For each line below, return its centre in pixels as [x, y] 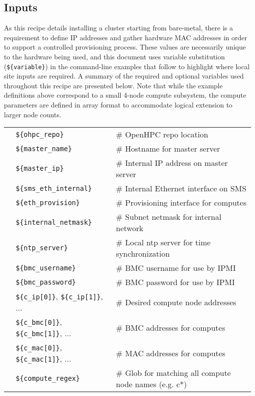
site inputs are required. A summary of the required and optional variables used [124, 76]
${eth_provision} [48, 202]
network [130, 228]
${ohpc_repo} [40, 134]
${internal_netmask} [54, 223]
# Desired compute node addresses [176, 302]
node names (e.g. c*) [152, 384]
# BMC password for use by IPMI [175, 282]
